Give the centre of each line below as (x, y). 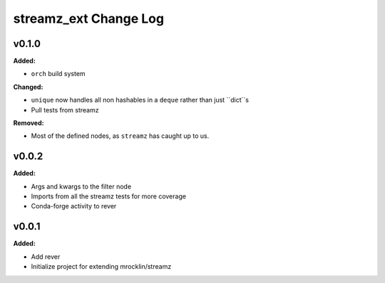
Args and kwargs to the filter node (81, 186)
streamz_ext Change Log (88, 18)
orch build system (58, 74)
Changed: (28, 87)
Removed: (29, 123)
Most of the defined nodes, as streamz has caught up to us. (120, 136)
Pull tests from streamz (65, 110)
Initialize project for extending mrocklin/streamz (101, 267)
